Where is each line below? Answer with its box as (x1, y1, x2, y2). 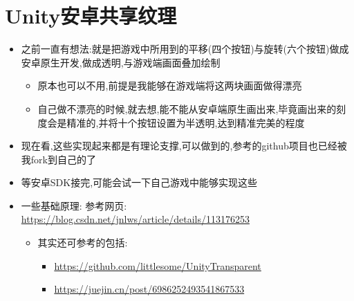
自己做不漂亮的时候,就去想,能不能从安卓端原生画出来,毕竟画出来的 (37, 101, 337, 116)
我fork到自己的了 (21, 152, 96, 166)
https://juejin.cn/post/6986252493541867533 (54, 282, 245, 296)
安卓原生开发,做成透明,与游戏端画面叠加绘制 (21, 55, 221, 69)
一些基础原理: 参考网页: (21, 198, 127, 212)
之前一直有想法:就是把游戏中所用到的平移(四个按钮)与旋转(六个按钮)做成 (21, 42, 349, 56)
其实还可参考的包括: (37, 235, 128, 250)
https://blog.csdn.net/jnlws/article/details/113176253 (21, 212, 250, 226)
